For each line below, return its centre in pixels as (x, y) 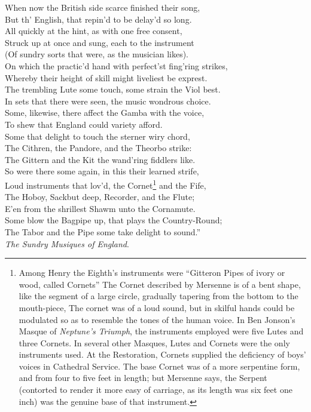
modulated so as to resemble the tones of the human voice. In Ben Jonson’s (157, 319)
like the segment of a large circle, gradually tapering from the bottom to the (158, 296)
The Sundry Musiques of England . (67, 243)
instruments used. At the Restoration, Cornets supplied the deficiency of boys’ (162, 354)
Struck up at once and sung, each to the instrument (100, 42)
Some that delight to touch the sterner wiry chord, (97, 136)
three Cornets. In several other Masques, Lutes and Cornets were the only (154, 342)
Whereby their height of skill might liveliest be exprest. (106, 77)
